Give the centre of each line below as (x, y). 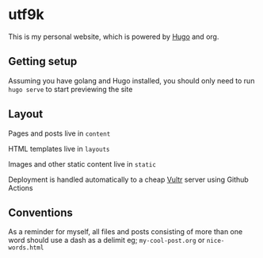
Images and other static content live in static (82, 164)
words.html (26, 248)
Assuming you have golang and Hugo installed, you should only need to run (131, 80)
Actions (21, 187)
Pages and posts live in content (59, 133)
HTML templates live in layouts (59, 148)
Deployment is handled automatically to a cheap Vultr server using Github (129, 179)
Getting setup (43, 62)
